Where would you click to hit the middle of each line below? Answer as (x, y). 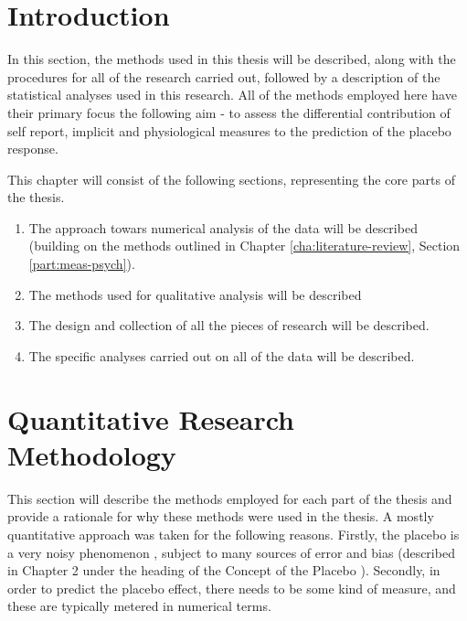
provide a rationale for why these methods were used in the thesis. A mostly (221, 516)
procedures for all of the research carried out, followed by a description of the (224, 76)
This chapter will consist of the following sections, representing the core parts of (231, 179)
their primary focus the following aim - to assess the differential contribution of (229, 112)
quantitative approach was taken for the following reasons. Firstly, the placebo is (233, 534)
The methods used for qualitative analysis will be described (195, 294)
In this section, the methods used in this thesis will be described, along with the (232, 59)
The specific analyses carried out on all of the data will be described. (222, 355)
